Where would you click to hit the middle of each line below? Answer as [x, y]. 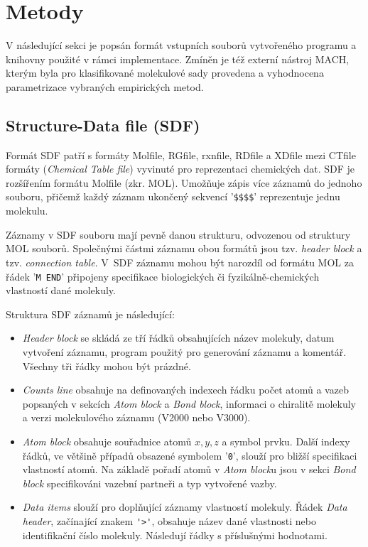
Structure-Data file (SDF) [103, 125]
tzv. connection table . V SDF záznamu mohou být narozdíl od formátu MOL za [180, 262]
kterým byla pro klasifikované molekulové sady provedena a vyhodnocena [165, 73]
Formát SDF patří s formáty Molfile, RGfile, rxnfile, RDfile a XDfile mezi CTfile [181, 155]
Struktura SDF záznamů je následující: [90, 314]
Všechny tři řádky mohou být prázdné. [107, 365]
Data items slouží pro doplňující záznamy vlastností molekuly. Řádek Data [185, 507]
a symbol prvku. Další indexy [286, 441]
